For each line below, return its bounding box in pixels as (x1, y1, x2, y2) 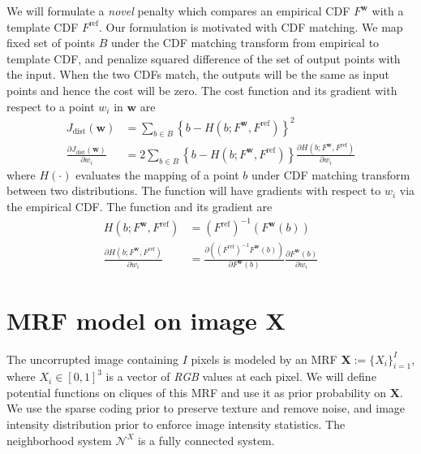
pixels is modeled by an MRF (191, 350, 337, 367)
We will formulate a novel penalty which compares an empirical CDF (6, 2, 350, 19)
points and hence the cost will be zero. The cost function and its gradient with (6, 81, 397, 98)
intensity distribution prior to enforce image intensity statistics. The (6, 416, 346, 433)
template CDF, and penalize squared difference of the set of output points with (6, 50, 401, 67)
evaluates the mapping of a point (75, 166, 239, 183)
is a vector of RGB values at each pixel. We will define (105, 368, 376, 385)
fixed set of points (6, 34, 96, 51)
